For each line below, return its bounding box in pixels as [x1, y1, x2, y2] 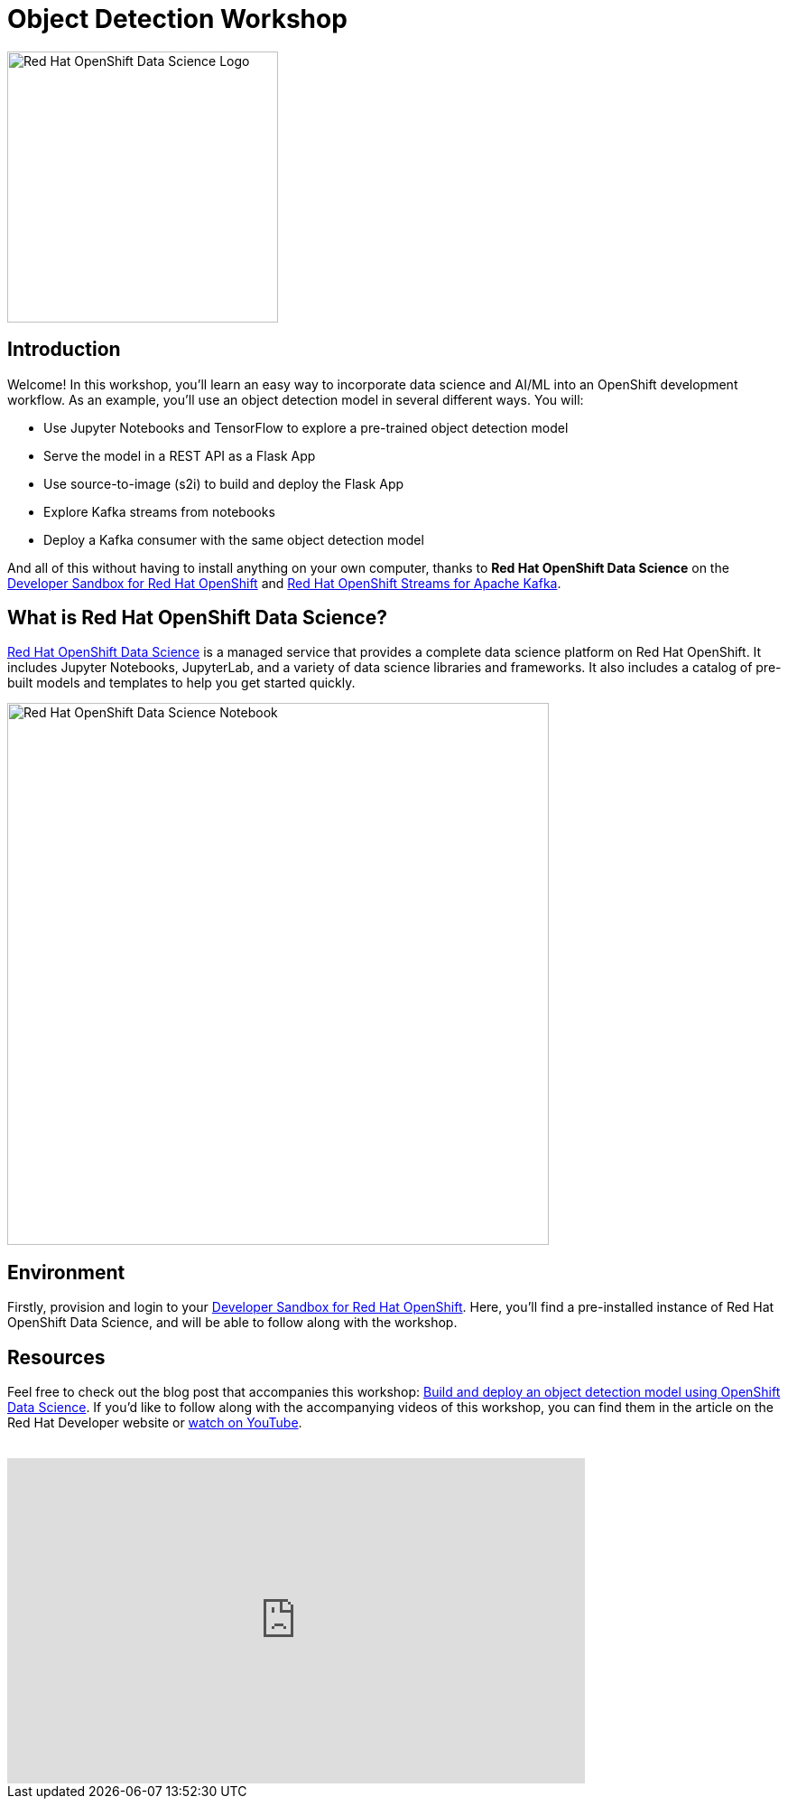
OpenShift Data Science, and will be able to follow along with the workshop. [7, 1315, 458, 1331]
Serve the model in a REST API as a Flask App [43, 447, 316, 463]
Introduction [7, 338, 121, 361]
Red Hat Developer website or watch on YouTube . [7, 1415, 302, 1431]
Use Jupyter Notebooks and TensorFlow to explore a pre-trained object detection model [43, 419, 569, 435]
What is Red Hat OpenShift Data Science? [7, 606, 387, 630]
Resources [7, 1345, 106, 1369]
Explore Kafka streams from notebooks [43, 503, 275, 519]
